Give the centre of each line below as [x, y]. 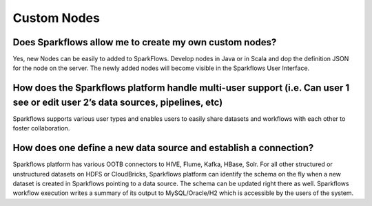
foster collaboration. [41, 128]
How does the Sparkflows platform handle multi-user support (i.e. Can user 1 [181, 88]
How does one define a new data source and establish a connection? [163, 148]
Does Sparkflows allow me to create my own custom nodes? [145, 42]
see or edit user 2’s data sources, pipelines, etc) [118, 102]
